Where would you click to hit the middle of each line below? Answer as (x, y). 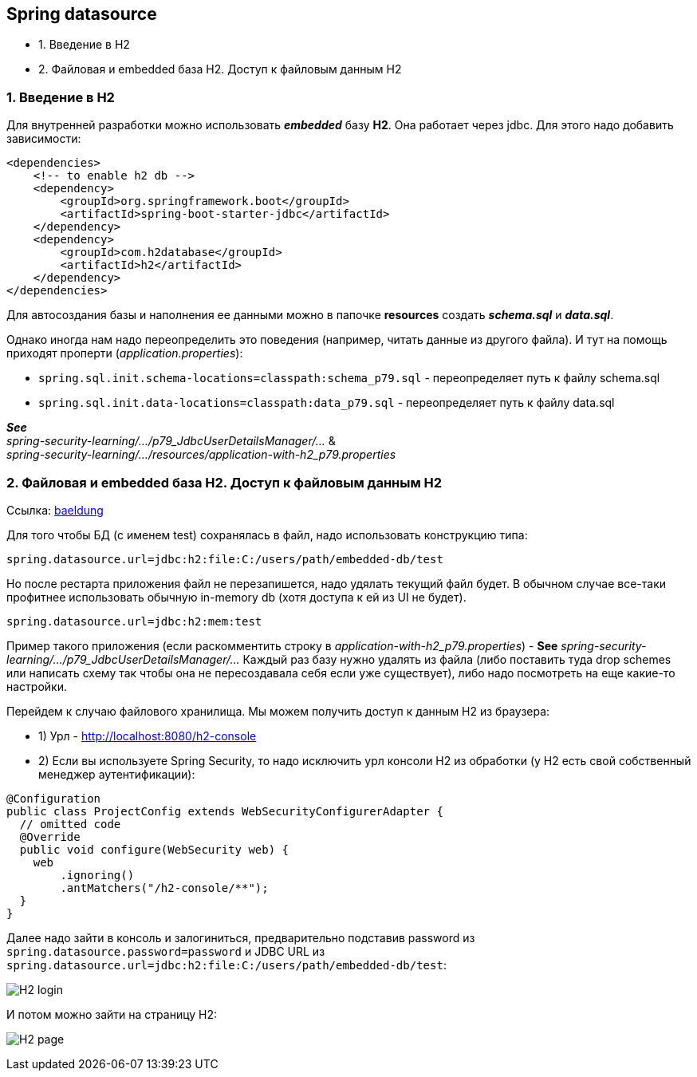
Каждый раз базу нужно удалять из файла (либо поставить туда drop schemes (457, 659)
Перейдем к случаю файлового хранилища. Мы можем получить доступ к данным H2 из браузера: (278, 711)
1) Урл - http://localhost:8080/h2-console (148, 736)
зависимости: (44, 139)
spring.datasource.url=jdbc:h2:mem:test (134, 621)
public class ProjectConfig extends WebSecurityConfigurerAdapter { (225, 811)
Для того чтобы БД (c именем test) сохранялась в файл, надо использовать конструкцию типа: (267, 535)
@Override (50, 836)
